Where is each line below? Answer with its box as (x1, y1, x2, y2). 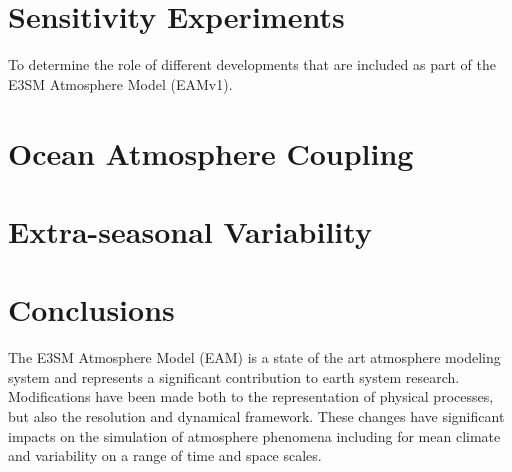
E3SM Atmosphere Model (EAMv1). (8, 73, 233, 94)
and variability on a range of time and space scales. (8, 445, 322, 466)
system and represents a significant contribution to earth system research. (8, 366, 460, 387)
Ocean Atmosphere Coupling (8, 132, 414, 173)
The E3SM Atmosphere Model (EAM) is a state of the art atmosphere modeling (8, 347, 501, 368)
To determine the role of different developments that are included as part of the (8, 54, 496, 75)
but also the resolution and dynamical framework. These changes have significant (8, 405, 505, 426)
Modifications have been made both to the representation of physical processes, (8, 386, 494, 407)
